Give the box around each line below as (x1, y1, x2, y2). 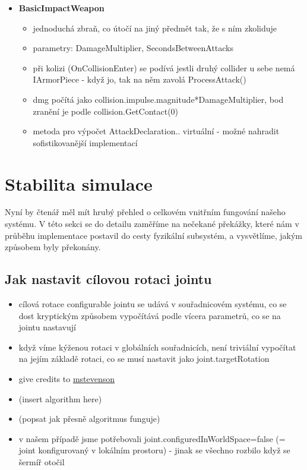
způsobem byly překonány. (5, 241, 101, 253)
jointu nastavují (18, 321, 76, 333)
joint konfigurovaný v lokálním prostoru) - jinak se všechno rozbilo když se (18, 444, 290, 456)
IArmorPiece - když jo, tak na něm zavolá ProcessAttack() (33, 73, 246, 86)
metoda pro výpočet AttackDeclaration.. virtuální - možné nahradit (33, 125, 280, 137)
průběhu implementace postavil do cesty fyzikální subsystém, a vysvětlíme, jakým (5, 229, 302, 241)
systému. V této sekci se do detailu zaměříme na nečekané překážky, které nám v (5, 217, 299, 230)
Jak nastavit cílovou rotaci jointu (5, 270, 212, 288)
